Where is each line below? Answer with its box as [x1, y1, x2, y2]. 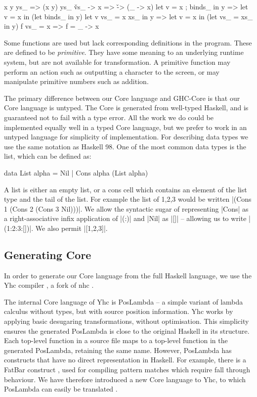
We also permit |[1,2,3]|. [35, 222, 108, 233]
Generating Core [4, 247, 91, 262]
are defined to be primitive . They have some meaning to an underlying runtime [4, 47, 244, 57]
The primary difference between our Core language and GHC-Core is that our [4, 92, 240, 103]
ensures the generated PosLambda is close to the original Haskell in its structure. [4, 325, 250, 336]
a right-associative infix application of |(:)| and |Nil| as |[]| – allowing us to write [4, 213, 247, 223]
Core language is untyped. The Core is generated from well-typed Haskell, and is [4, 102, 249, 113]
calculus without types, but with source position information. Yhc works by [4, 306, 233, 316]
